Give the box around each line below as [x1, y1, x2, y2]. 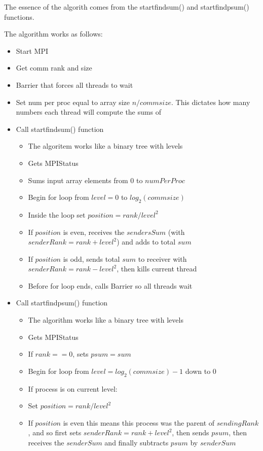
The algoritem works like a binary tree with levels [28, 141, 183, 151]
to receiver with [138, 253, 187, 264]
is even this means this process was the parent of [63, 417, 215, 428]
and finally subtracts [104, 437, 169, 448]
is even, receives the [63, 226, 125, 237]
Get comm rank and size [16, 62, 92, 73]
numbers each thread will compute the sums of [16, 107, 161, 117]
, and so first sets [28, 427, 82, 438]
